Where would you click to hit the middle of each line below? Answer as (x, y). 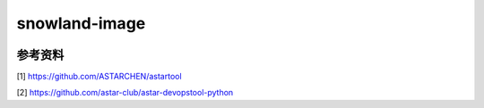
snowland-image (81, 23)
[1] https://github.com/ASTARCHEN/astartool (99, 77)
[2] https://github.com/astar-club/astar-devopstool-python (125, 93)
